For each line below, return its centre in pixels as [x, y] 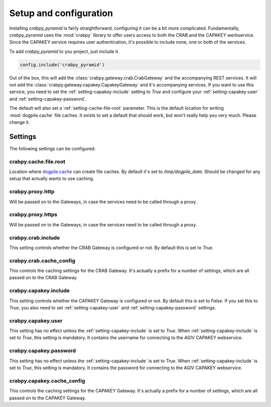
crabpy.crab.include [35, 237]
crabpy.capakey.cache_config [47, 381]
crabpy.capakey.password [43, 351]
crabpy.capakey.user [36, 320]
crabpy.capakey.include [39, 291]
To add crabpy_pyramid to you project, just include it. [64, 51]
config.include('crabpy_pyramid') [62, 65]
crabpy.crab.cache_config [42, 261]
